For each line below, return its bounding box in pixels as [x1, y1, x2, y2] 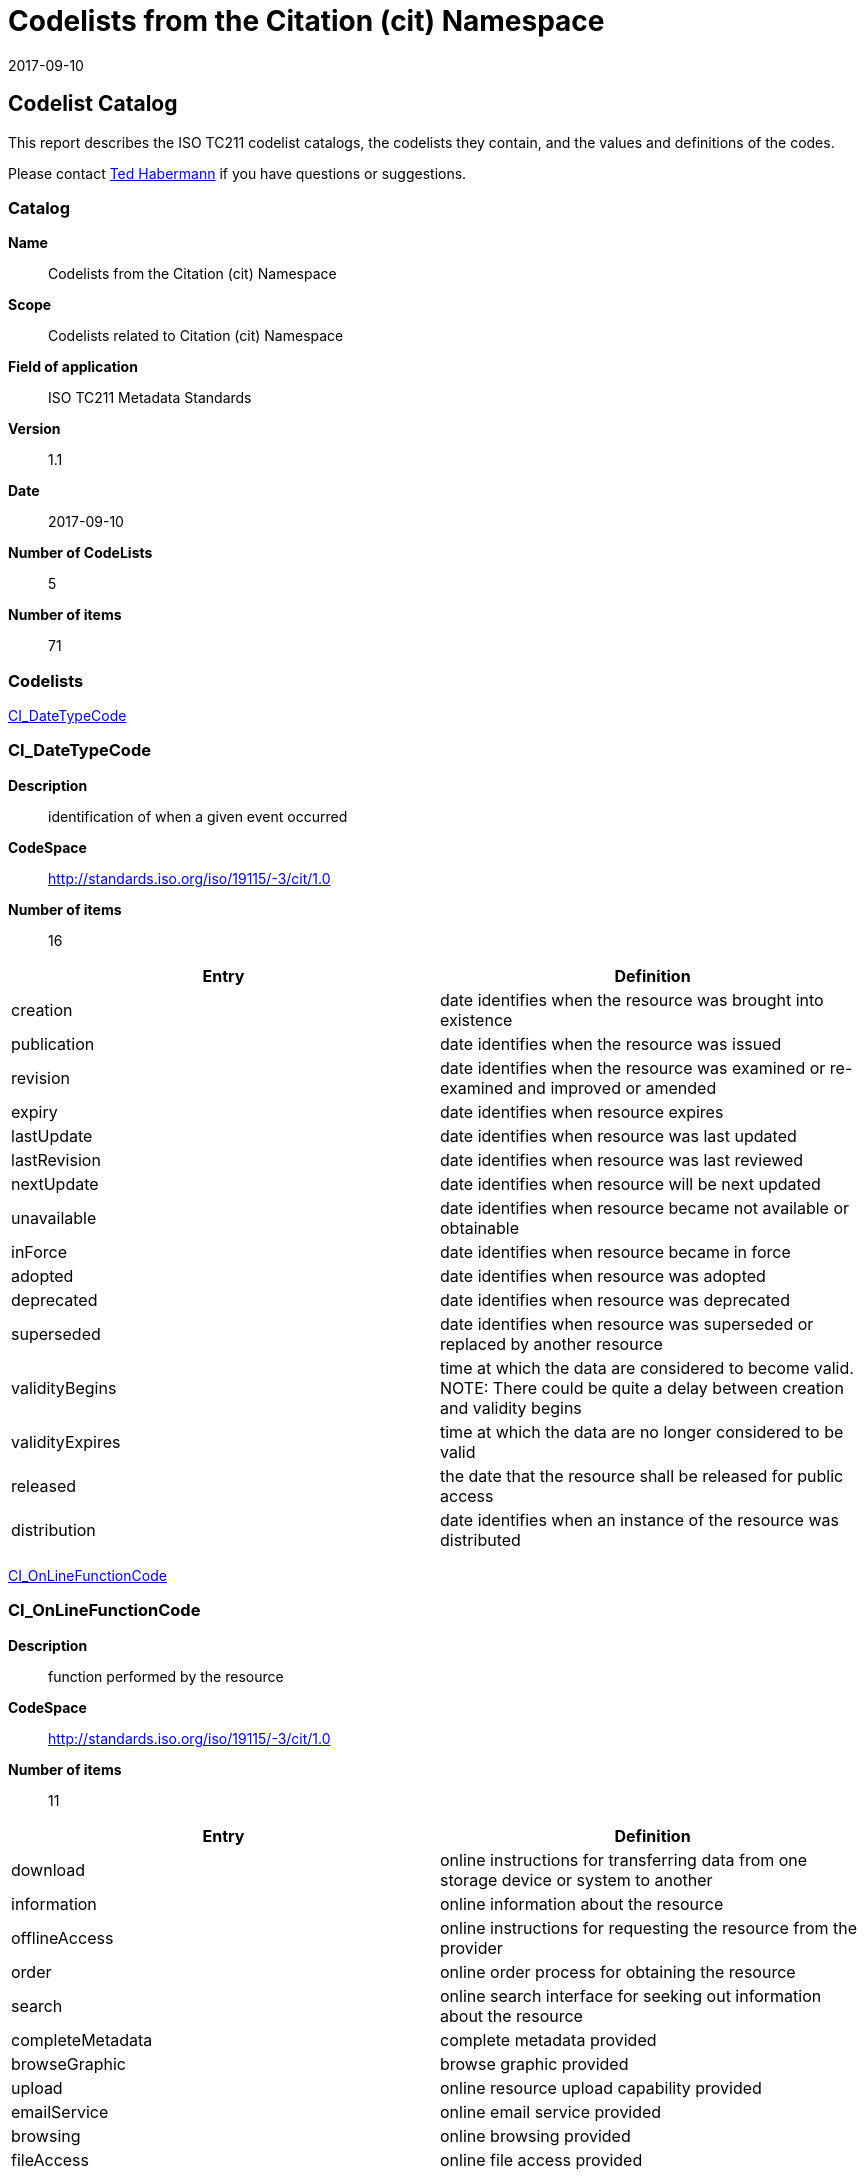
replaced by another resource [440, 1333, 663, 1354]
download [11, 1859, 86, 1880]
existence [440, 1009, 513, 1030]
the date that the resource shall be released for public [440, 1465, 844, 1486]
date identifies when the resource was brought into [440, 989, 824, 1010]
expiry [11, 1101, 58, 1122]
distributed [440, 1529, 521, 1550]
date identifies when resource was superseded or [440, 1313, 814, 1334]
